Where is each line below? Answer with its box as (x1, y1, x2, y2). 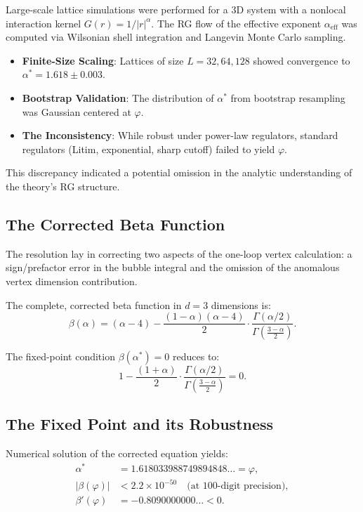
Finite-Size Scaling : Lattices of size (22, 53, 184, 67)
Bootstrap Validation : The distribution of (22, 90, 214, 105)
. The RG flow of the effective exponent (151, 15, 322, 30)
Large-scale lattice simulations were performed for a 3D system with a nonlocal (6, 2, 346, 16)
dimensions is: (211, 297, 271, 312)
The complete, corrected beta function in (6, 297, 182, 312)
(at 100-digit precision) (187, 481, 286, 492)
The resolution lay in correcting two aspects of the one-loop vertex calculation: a (6, 246, 352, 261)
